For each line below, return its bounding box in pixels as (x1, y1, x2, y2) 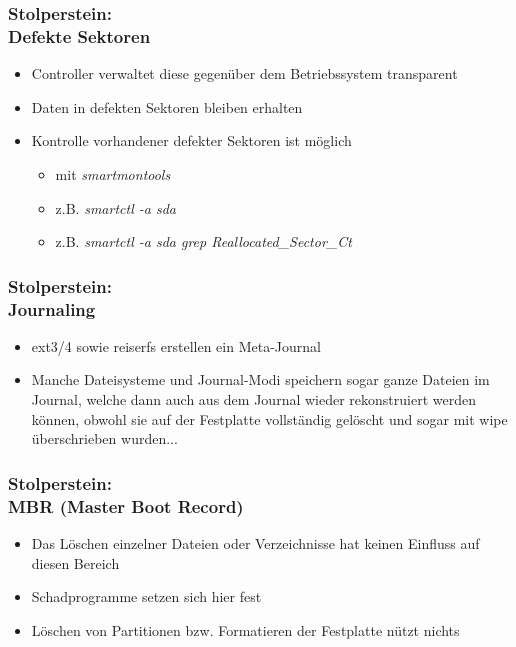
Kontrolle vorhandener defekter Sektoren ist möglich (31, 130, 352, 151)
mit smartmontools (55, 163, 171, 184)
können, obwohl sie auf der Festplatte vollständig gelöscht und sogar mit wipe (31, 408, 508, 429)
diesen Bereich (31, 552, 120, 573)
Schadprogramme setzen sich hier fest (31, 586, 262, 607)
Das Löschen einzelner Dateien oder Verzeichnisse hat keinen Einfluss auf (31, 532, 480, 553)
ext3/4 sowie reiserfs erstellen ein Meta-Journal (31, 335, 321, 356)
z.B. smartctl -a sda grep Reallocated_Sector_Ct (55, 231, 352, 252)
